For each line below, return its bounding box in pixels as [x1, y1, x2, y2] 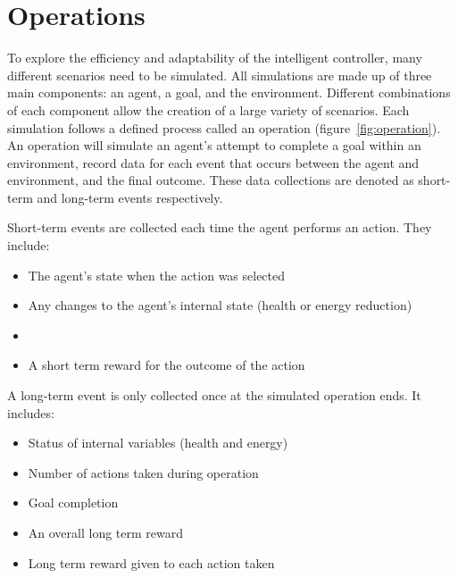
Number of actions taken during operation [28, 463, 259, 482]
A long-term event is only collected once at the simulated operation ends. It [7, 386, 421, 405]
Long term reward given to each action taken [28, 553, 275, 572]
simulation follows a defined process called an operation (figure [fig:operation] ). [7, 118, 441, 137]
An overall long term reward [28, 524, 184, 541]
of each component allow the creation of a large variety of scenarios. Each [7, 100, 410, 119]
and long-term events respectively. [37, 188, 223, 206]
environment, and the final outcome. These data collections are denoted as [7, 171, 414, 189]
